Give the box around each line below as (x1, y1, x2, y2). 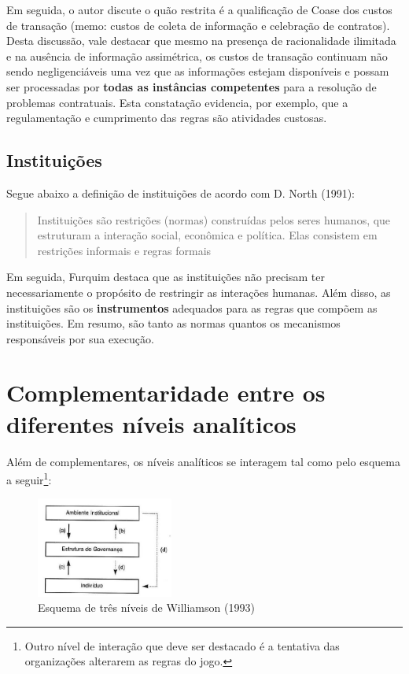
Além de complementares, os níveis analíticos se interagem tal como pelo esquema (6, 453, 400, 469)
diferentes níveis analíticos (6, 407, 297, 439)
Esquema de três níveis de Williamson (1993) (38, 599, 255, 616)
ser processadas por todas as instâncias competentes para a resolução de (6, 78, 377, 94)
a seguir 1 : (6, 469, 52, 487)
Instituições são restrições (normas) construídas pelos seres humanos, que (37, 211, 391, 228)
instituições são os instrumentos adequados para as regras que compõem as (6, 299, 378, 316)
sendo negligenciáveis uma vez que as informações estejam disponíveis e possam (6, 63, 389, 80)
